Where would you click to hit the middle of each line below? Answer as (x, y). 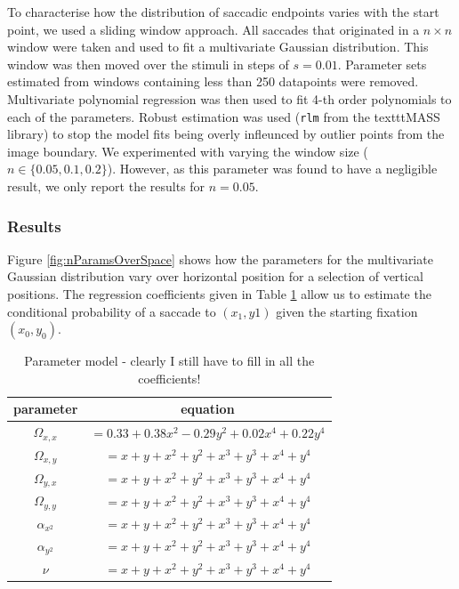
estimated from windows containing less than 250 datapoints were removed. (213, 81)
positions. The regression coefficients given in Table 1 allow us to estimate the (219, 294)
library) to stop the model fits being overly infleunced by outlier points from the (226, 134)
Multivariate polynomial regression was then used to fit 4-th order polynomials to (229, 98)
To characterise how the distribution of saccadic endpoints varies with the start (223, 12)
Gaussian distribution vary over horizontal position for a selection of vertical (215, 276)
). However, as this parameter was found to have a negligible (272, 169)
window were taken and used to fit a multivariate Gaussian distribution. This (218, 47)
